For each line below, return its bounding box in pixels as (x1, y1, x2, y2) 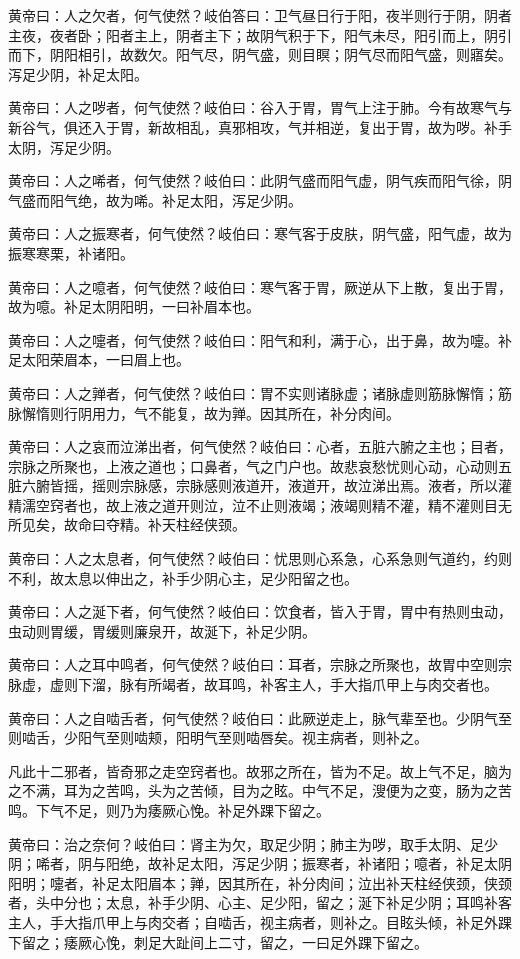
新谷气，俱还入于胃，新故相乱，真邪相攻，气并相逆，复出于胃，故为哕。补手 (8, 116, 512, 137)
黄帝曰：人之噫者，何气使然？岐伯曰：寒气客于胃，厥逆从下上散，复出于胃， (8, 276, 512, 297)
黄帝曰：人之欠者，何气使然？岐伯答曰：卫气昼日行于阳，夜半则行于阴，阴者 (8, 5, 512, 25)
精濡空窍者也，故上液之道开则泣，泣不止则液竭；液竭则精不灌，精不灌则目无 (8, 494, 512, 515)
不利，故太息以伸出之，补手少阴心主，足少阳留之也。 (8, 567, 358, 588)
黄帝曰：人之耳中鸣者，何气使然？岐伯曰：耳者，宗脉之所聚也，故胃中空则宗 (8, 654, 512, 675)
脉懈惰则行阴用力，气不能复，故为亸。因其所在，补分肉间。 (8, 402, 400, 423)
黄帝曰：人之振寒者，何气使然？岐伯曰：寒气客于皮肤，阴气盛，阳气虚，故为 (8, 223, 512, 244)
